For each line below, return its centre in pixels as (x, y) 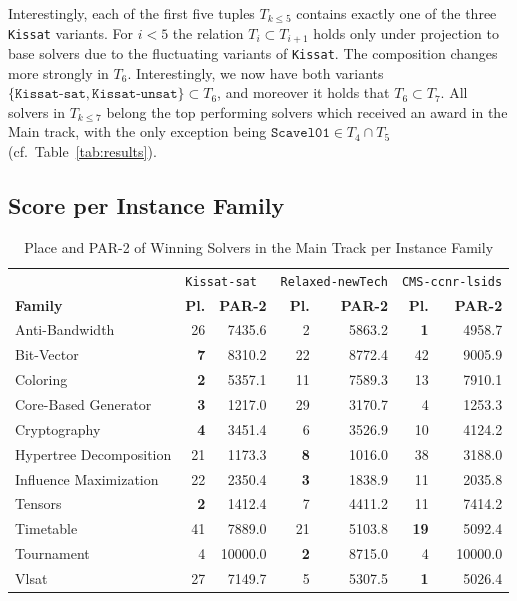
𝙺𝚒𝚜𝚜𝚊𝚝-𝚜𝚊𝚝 (50, 94)
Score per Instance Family (146, 205)
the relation (208, 32)
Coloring (41, 379)
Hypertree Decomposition (93, 453)
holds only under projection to (406, 32)
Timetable (46, 528)
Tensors (38, 503)
